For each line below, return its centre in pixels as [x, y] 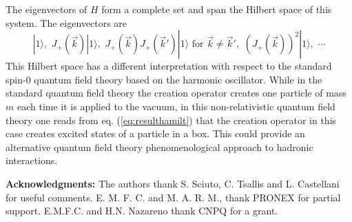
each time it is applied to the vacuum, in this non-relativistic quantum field [176, 106]
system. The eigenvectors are [66, 22]
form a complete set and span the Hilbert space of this [217, 9]
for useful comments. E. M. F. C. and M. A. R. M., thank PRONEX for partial [173, 197]
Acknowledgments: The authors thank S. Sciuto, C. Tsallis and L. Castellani [173, 183]
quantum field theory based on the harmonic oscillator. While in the [178, 79]
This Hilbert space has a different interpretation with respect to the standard [169, 66]
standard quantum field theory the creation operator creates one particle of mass [176, 93]
